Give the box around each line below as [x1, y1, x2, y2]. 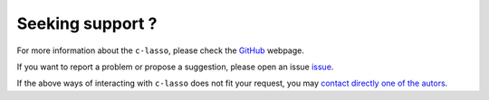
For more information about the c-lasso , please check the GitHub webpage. [16, 45, 305, 56]
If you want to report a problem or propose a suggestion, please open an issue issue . [16, 61, 334, 72]
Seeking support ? [16, 14, 158, 33]
